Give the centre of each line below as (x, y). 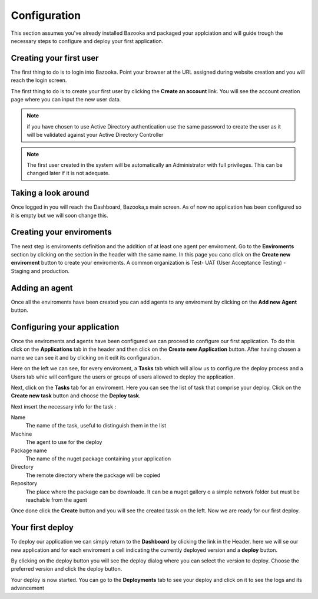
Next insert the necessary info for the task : (64, 406)
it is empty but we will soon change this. (59, 215)
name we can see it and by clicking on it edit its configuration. (86, 357)
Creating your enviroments (61, 232)
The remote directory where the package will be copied (93, 475)
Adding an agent (42, 288)
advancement (27, 588)
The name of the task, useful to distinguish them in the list (96, 426)
